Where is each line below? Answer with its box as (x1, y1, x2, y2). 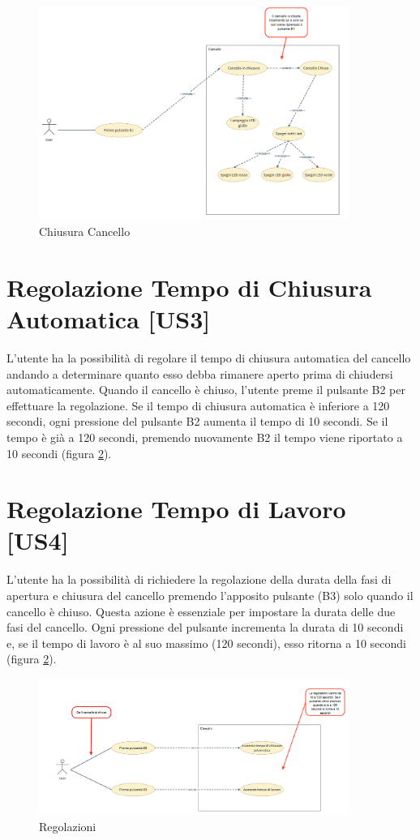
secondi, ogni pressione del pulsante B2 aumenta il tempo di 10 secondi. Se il (6, 413, 388, 430)
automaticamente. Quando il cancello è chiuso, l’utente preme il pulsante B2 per (6, 381, 405, 398)
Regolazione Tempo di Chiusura (6, 270, 372, 303)
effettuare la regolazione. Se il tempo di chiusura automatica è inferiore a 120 (6, 396, 390, 414)
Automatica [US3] (6, 302, 211, 336)
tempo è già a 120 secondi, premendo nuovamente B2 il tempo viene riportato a (6, 428, 403, 445)
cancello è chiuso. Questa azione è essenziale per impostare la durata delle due (6, 602, 396, 619)
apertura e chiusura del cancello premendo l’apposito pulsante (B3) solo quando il (6, 587, 414, 604)
